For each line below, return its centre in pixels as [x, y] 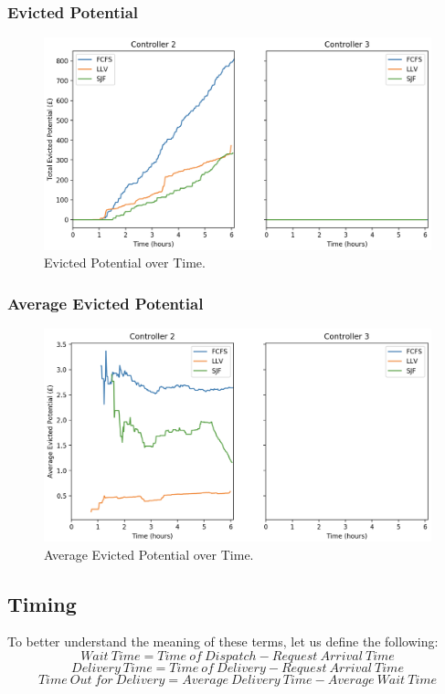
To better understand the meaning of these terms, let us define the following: [223, 641]
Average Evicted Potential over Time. [149, 554]
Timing [42, 603]
